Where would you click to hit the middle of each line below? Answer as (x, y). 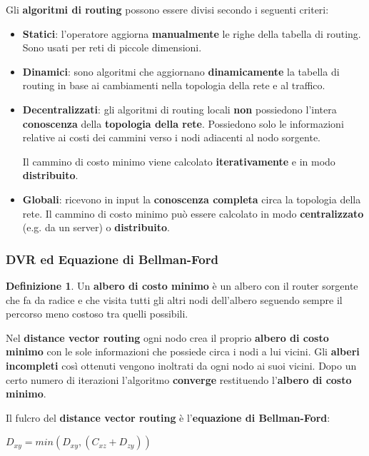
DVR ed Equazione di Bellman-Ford (112, 259)
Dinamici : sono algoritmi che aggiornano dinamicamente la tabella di (181, 71)
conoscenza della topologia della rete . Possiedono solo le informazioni (183, 123)
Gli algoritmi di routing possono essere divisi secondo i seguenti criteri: (167, 9)
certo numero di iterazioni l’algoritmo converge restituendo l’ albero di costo (179, 379)
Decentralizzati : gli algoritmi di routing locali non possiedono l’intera (180, 109)
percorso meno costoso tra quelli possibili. (97, 314)
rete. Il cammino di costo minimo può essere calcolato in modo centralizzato (193, 213)
